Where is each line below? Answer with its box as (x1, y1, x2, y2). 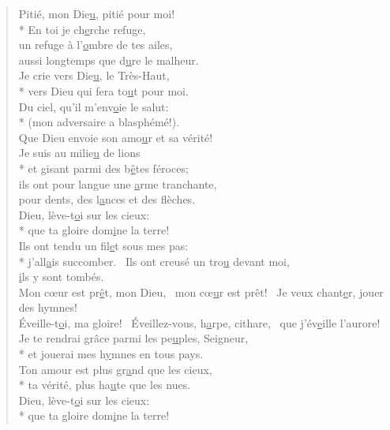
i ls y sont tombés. (18, 268, 104, 285)
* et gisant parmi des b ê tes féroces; (18, 159, 189, 176)
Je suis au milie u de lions (18, 144, 141, 161)
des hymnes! (18, 299, 77, 316)
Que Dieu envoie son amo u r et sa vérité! (18, 129, 213, 145)
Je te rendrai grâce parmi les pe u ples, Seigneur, (18, 330, 249, 346)
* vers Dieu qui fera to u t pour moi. (18, 82, 189, 99)
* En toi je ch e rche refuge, (18, 21, 146, 37)
